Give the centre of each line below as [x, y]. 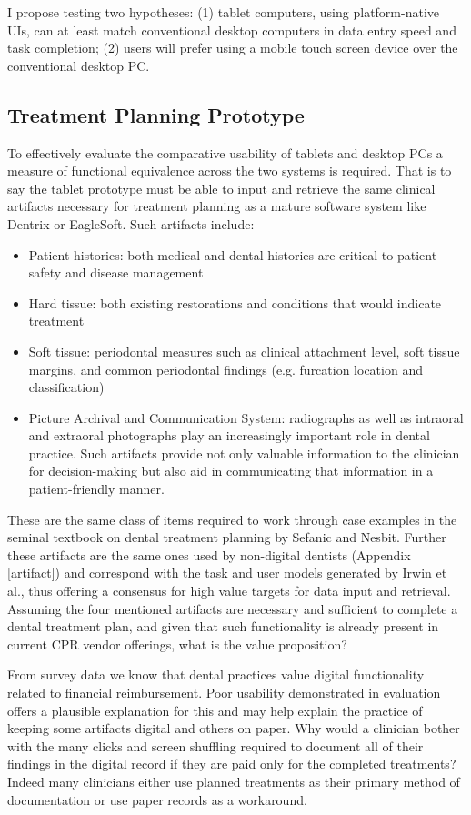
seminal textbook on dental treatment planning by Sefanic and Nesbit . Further [227, 537]
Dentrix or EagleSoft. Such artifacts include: [131, 223]
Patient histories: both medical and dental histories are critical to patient [233, 254]
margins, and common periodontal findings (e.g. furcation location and [225, 369]
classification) [66, 387]
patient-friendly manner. [96, 489]
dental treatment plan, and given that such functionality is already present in [223, 626]
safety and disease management [116, 272]
